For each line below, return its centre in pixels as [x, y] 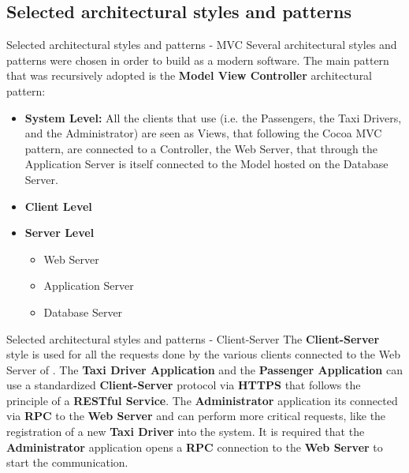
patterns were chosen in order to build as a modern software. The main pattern [198, 60]
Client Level [58, 206]
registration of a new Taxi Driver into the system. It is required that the [186, 432]
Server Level [59, 233]
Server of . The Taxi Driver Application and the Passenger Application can [204, 369]
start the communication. [67, 462]
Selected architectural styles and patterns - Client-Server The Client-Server [193, 338]
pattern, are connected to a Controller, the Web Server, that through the [201, 148]
